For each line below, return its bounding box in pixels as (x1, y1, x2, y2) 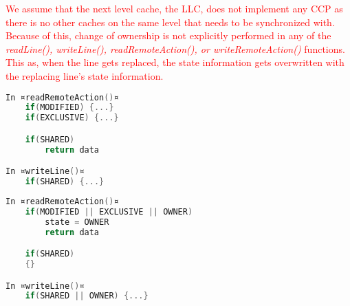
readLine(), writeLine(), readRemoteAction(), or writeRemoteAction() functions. (6, 41, 345, 56)
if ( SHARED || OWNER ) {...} (25, 291, 149, 301)
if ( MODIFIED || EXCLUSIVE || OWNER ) (25, 206, 193, 217)
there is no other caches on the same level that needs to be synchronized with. (6, 14, 335, 29)
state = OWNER (45, 217, 109, 227)
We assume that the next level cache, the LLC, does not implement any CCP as (6, 1, 343, 15)
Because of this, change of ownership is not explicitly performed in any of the (6, 28, 331, 43)
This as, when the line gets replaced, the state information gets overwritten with (6, 55, 344, 69)
